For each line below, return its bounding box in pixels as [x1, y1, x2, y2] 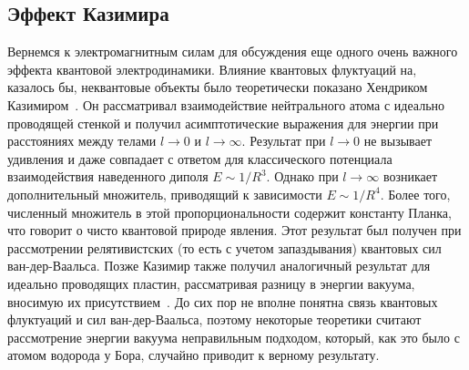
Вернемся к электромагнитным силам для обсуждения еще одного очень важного [7, 42, 458, 61]
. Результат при [241, 131, 326, 150]
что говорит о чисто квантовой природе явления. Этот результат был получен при [7, 221, 462, 240]
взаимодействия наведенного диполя [7, 167, 209, 186]
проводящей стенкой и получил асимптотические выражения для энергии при [7, 113, 439, 132]
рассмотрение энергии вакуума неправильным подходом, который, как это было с [7, 327, 460, 346]
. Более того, [380, 184, 451, 203]
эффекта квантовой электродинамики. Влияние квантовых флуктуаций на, [7, 59, 417, 78]
